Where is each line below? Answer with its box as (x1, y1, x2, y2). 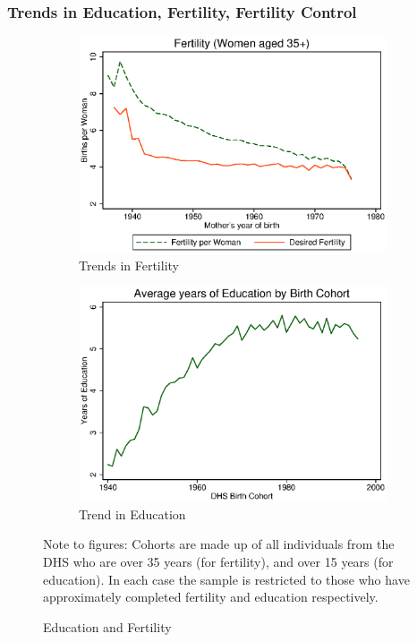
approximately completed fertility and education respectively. (43, 587, 379, 606)
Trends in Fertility (79, 255, 179, 274)
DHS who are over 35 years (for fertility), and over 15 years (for (43, 552, 394, 570)
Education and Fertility (43, 617, 172, 636)
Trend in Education (79, 504, 186, 523)
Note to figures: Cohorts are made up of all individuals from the (43, 535, 395, 553)
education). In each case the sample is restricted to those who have (43, 569, 410, 588)
